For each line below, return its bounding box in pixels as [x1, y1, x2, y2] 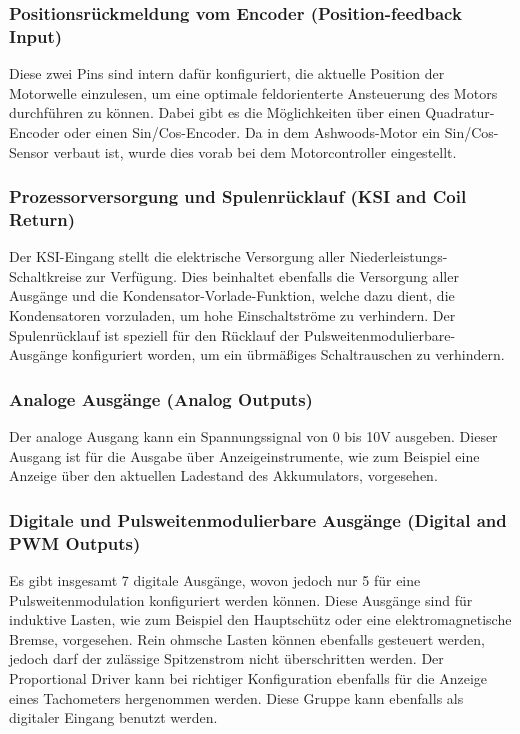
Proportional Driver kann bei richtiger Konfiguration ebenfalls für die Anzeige [9, 667, 488, 688]
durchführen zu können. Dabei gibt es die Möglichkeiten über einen [9, 102, 421, 123]
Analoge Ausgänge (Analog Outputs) [9, 386, 313, 411]
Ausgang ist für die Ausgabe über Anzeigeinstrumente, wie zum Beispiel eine [9, 445, 480, 466]
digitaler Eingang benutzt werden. [9, 707, 218, 728]
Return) [9, 206, 76, 231]
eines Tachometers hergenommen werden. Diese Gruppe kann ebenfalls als [9, 687, 464, 708]
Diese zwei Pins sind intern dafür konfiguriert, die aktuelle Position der [9, 63, 445, 84]
